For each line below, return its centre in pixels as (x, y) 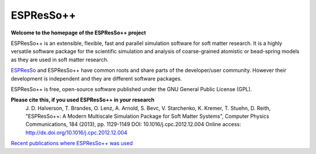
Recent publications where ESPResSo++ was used (72, 143)
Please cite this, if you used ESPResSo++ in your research (83, 100)
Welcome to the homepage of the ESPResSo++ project (78, 33)
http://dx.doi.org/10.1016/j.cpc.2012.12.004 (76, 132)
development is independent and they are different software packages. (97, 78)
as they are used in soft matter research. (60, 60)
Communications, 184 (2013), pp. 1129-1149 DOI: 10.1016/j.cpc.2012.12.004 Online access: (133, 124)
